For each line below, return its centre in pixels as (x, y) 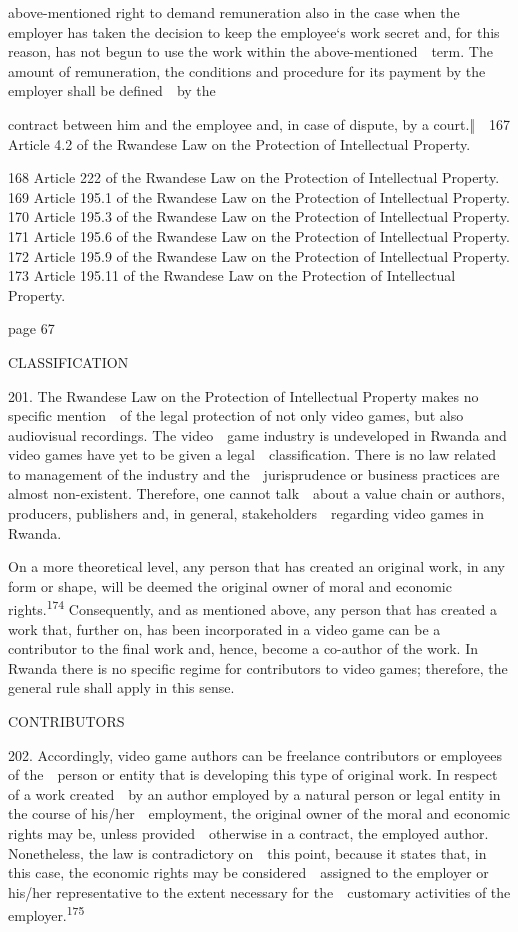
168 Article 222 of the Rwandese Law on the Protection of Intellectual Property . (254, 177)
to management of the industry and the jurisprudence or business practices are (254, 473)
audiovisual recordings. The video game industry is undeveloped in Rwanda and (257, 434)
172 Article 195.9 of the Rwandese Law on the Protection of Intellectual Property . (259, 255)
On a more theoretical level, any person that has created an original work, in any (256, 566)
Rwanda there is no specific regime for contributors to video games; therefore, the (258, 667)
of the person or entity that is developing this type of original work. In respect (253, 774)
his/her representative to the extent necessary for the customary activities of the (259, 891)
